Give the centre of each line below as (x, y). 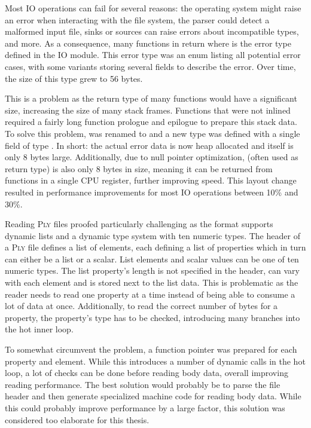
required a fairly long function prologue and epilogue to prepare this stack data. (151, 122)
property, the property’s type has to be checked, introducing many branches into (153, 317)
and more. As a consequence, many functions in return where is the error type (148, 43)
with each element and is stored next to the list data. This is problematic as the (152, 282)
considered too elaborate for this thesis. (77, 419)
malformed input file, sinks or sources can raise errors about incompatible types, (152, 31)
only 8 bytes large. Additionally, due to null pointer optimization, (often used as (152, 157)
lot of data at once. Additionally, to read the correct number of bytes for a (141, 306)
